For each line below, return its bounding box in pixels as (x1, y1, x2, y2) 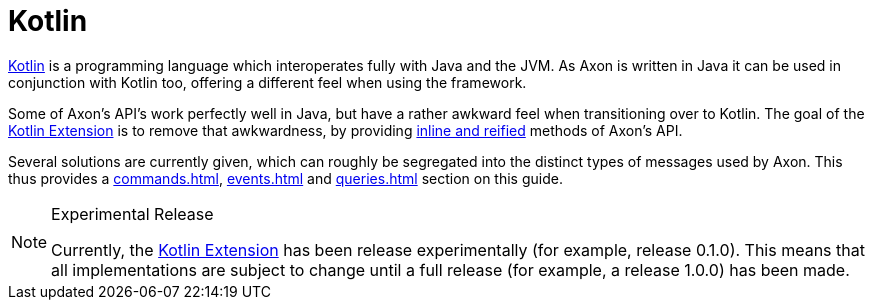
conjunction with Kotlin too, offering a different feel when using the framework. (8, 73, 527, 91)
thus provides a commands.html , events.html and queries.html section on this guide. (8, 169, 563, 187)
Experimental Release (51, 203, 214, 224)
